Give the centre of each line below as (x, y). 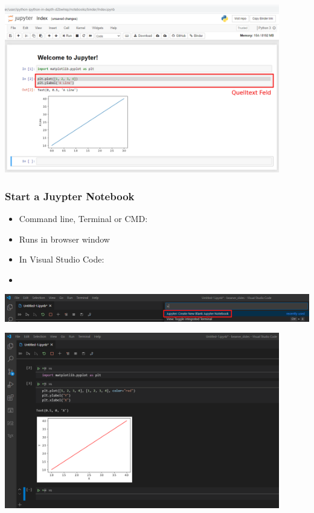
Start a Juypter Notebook (70, 196)
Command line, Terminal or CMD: (83, 219)
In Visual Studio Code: (62, 259)
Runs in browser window (64, 239)
